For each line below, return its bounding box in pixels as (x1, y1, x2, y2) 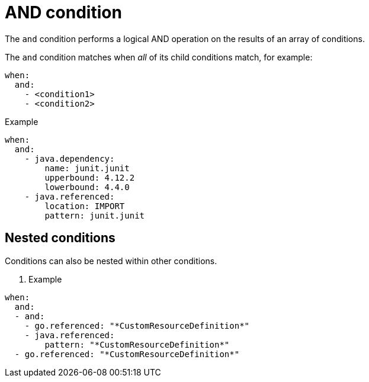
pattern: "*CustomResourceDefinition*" (44, 339, 230, 349)
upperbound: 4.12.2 (44, 172, 135, 182)
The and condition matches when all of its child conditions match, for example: (5, 52, 313, 62)
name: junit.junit (44, 163, 130, 173)
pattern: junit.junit (44, 210, 145, 220)
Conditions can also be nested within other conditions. (5, 255, 217, 266)
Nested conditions (5, 230, 115, 246)
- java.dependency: (24, 153, 115, 163)
